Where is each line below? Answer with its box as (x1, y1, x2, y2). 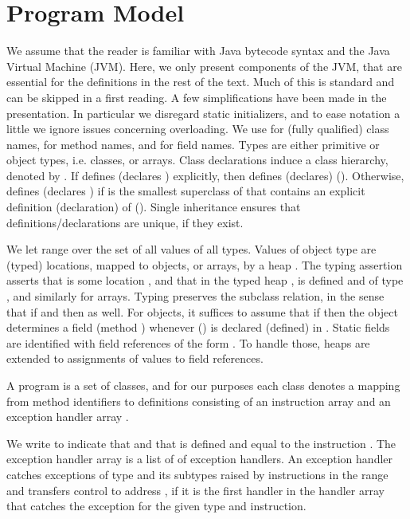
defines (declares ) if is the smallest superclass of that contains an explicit (6, 183, 365, 199)
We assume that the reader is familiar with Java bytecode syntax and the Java (6, 42, 390, 59)
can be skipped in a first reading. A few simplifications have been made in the (6, 88, 387, 105)
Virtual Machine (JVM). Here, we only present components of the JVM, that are (6, 57, 402, 74)
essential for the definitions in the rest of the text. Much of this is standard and (6, 73, 395, 90)
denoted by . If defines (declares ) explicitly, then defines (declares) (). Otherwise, (6, 167, 404, 183)
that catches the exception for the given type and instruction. (6, 497, 307, 514)
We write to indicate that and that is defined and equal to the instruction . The (6, 434, 396, 451)
